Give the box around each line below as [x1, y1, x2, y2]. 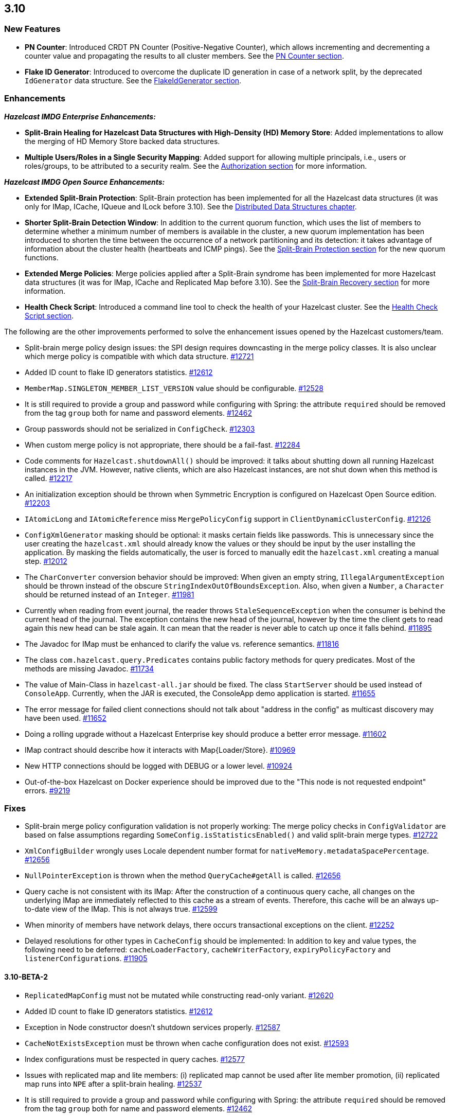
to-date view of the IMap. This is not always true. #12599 [25, 905, 218, 914]
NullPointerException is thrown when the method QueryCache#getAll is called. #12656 [25, 871, 341, 880]
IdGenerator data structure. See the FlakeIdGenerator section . [25, 76, 242, 85]
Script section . [25, 311, 74, 320]
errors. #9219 [25, 786, 70, 795]
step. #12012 [25, 556, 67, 565]
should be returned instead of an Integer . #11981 [25, 590, 194, 599]
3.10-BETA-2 [4, 972, 48, 981]
